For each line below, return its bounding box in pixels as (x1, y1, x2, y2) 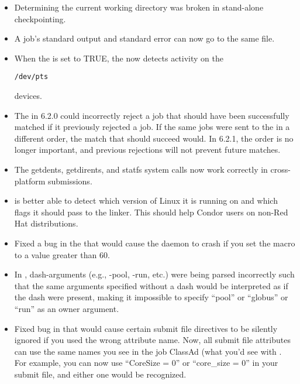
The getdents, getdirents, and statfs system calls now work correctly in (14, 163, 268, 175)
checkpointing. (14, 12, 66, 25)
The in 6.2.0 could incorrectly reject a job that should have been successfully (14, 109, 289, 121)
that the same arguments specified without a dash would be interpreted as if (14, 279, 288, 292)
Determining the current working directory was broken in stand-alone (14, 1, 264, 13)
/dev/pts (14, 73, 49, 81)
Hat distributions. (14, 217, 78, 229)
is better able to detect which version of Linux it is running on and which (14, 194, 278, 207)
